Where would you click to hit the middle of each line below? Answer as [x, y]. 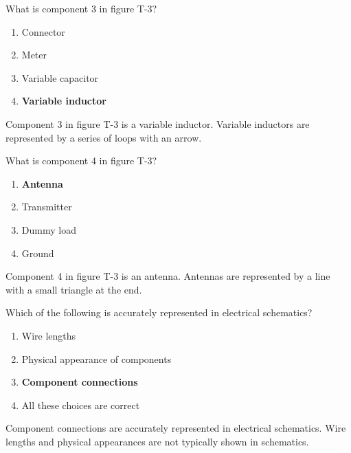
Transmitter [47, 207]
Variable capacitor [60, 77]
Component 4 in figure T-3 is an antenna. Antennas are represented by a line [168, 276]
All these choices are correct [81, 405]
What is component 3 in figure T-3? [81, 8]
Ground [38, 253]
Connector [43, 31]
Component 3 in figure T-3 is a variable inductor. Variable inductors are [158, 123]
